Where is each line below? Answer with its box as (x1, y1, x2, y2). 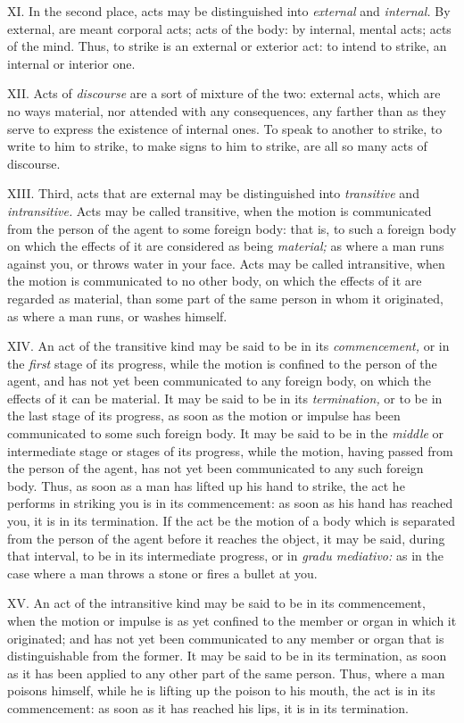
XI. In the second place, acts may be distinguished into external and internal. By (7, 2, 451, 20)
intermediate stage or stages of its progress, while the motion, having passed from (7, 441, 453, 460)
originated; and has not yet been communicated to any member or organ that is (7, 628, 444, 647)
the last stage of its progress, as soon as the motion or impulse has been (7, 406, 401, 425)
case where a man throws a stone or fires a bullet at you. (7, 563, 318, 582)
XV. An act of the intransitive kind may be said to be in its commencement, (7, 594, 426, 612)
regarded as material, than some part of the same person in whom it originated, (7, 288, 443, 307)
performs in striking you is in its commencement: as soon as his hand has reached (7, 494, 453, 512)
